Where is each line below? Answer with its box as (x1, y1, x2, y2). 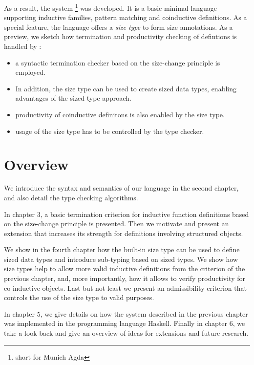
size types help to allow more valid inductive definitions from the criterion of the (4, 263, 245, 274)
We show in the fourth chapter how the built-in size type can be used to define (4, 244, 240, 255)
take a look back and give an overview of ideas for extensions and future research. (4, 328, 249, 338)
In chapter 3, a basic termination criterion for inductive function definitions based (4, 209, 249, 219)
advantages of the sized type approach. (15, 93, 131, 103)
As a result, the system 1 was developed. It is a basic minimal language (4, 1, 217, 13)
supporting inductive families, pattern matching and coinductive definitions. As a (4, 12, 247, 22)
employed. (15, 67, 45, 77)
